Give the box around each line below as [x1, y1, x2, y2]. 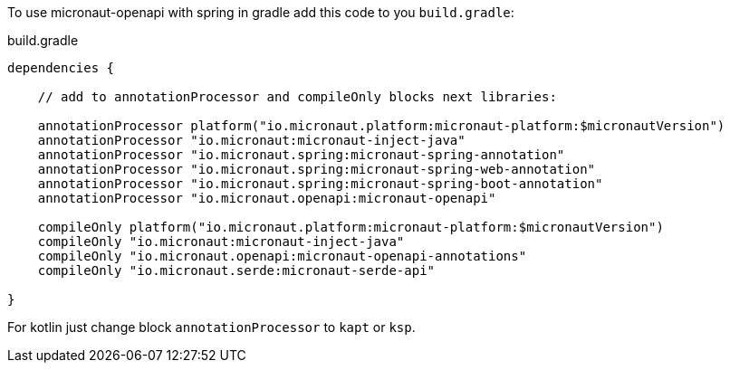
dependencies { [7, 61, 115, 75]
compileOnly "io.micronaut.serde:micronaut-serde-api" [37, 263, 436, 278]
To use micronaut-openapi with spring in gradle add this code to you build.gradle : [7, 5, 514, 20]
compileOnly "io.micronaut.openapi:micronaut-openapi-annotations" [37, 249, 527, 263]
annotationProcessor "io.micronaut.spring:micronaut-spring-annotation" [37, 147, 565, 162]
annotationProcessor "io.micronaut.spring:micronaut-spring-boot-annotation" [37, 176, 603, 191]
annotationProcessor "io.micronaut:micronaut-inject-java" [37, 133, 466, 147]
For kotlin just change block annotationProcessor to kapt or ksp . [7, 319, 416, 335]
